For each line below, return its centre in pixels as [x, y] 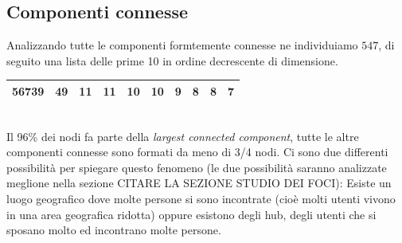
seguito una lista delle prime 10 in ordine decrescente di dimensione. [172, 60]
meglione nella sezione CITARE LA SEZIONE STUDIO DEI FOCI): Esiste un [199, 183]
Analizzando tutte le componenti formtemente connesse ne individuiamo [182, 45]
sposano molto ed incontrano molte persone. [114, 230]
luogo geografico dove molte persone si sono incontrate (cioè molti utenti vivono [201, 198]
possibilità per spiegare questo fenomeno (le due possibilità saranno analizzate [197, 167]
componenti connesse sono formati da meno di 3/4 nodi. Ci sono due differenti [197, 152]
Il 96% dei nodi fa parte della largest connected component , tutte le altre [183, 136]
